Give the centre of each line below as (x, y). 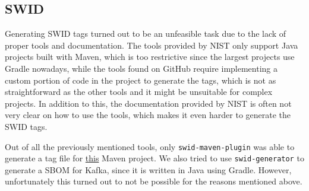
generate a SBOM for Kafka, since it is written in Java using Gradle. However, (148, 169)
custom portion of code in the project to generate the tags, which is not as (141, 80)
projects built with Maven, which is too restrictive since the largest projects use (150, 57)
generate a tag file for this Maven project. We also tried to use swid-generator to (154, 158)
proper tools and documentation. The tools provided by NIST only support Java (152, 45)
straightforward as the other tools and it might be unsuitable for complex (139, 92)
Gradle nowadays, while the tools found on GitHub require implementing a (141, 68)
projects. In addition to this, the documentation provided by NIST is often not (148, 103)
